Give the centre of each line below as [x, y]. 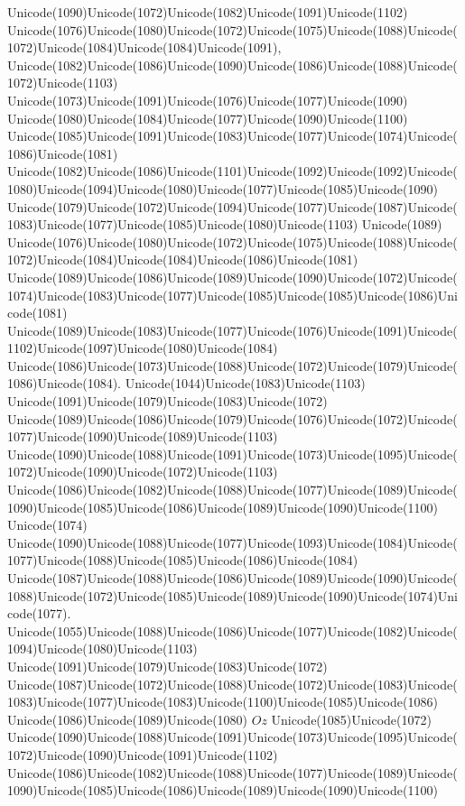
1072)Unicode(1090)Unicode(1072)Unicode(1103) [143, 472]
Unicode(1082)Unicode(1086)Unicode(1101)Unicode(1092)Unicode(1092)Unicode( [232, 171]
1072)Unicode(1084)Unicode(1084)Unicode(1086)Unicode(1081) [183, 259]
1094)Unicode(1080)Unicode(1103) [102, 649]
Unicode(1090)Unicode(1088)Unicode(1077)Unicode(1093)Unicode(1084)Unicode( [232, 542]
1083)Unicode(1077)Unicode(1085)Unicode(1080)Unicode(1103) [183, 224]
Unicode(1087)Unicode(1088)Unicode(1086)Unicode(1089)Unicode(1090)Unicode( [232, 578]
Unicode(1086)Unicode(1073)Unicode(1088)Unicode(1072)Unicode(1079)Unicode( [232, 365]
